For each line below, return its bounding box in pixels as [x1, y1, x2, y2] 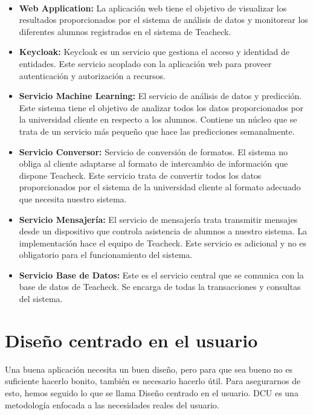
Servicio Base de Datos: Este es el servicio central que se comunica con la [19, 268, 304, 281]
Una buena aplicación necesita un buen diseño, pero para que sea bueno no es [5, 362, 292, 375]
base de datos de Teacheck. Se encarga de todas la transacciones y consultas [19, 280, 301, 293]
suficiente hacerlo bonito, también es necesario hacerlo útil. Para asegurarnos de [5, 375, 301, 387]
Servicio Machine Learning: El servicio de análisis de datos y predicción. [19, 89, 302, 102]
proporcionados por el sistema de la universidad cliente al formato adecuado [19, 181, 301, 193]
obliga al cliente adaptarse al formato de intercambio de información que [19, 157, 288, 170]
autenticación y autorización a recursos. [19, 69, 166, 82]
